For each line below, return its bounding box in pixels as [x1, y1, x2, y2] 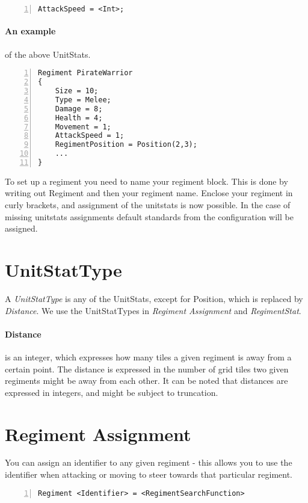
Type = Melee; [55, 95, 111, 104]
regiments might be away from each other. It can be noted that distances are [5, 374, 288, 387]
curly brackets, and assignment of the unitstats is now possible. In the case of [5, 199, 291, 211]
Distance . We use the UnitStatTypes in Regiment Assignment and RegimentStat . [5, 304, 301, 316]
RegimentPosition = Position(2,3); [55, 140, 197, 149]
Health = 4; [55, 113, 103, 122]
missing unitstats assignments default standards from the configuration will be [5, 210, 294, 223]
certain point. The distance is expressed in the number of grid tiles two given [5, 362, 289, 375]
